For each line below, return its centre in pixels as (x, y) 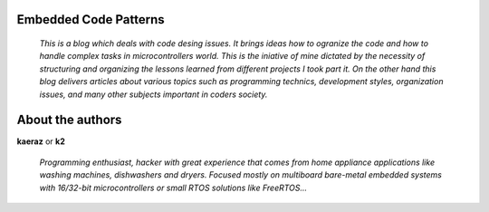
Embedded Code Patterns (91, 19)
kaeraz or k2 (41, 141)
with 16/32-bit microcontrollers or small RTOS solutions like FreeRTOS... (173, 188)
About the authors (69, 120)
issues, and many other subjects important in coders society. (153, 94)
